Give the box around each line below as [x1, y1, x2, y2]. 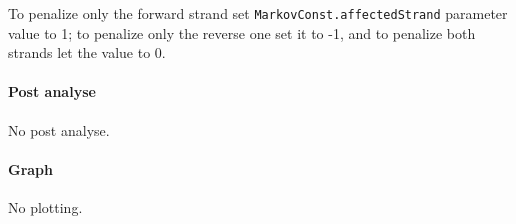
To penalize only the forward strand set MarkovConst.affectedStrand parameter [8, 3, 508, 23]
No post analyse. [8, 119, 110, 140]
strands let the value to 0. [8, 42, 166, 63]
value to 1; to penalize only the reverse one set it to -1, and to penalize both [8, 22, 476, 43]
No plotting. [8, 197, 83, 218]
